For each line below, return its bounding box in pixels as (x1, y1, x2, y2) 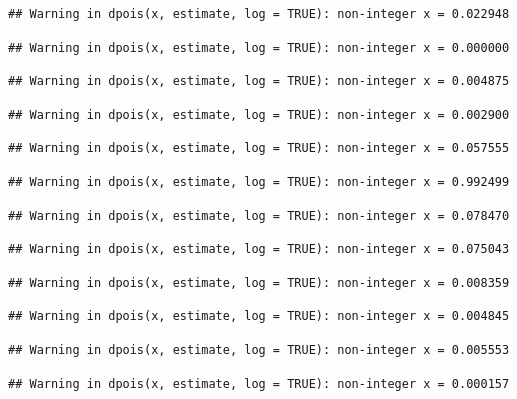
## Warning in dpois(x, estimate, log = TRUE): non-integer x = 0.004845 (8, 309, 510, 324)
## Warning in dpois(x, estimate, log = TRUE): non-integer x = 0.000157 (8, 376, 510, 391)
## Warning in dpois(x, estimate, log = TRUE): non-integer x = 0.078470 (8, 208, 510, 223)
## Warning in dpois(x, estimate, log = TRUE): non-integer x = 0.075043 (8, 242, 510, 257)
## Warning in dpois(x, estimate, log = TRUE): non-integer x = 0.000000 (8, 40, 510, 55)
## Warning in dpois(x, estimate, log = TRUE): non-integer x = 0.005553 (8, 342, 510, 357)
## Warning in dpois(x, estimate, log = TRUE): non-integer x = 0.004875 (8, 74, 510, 89)
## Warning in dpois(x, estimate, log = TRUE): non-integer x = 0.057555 (8, 141, 510, 156)
